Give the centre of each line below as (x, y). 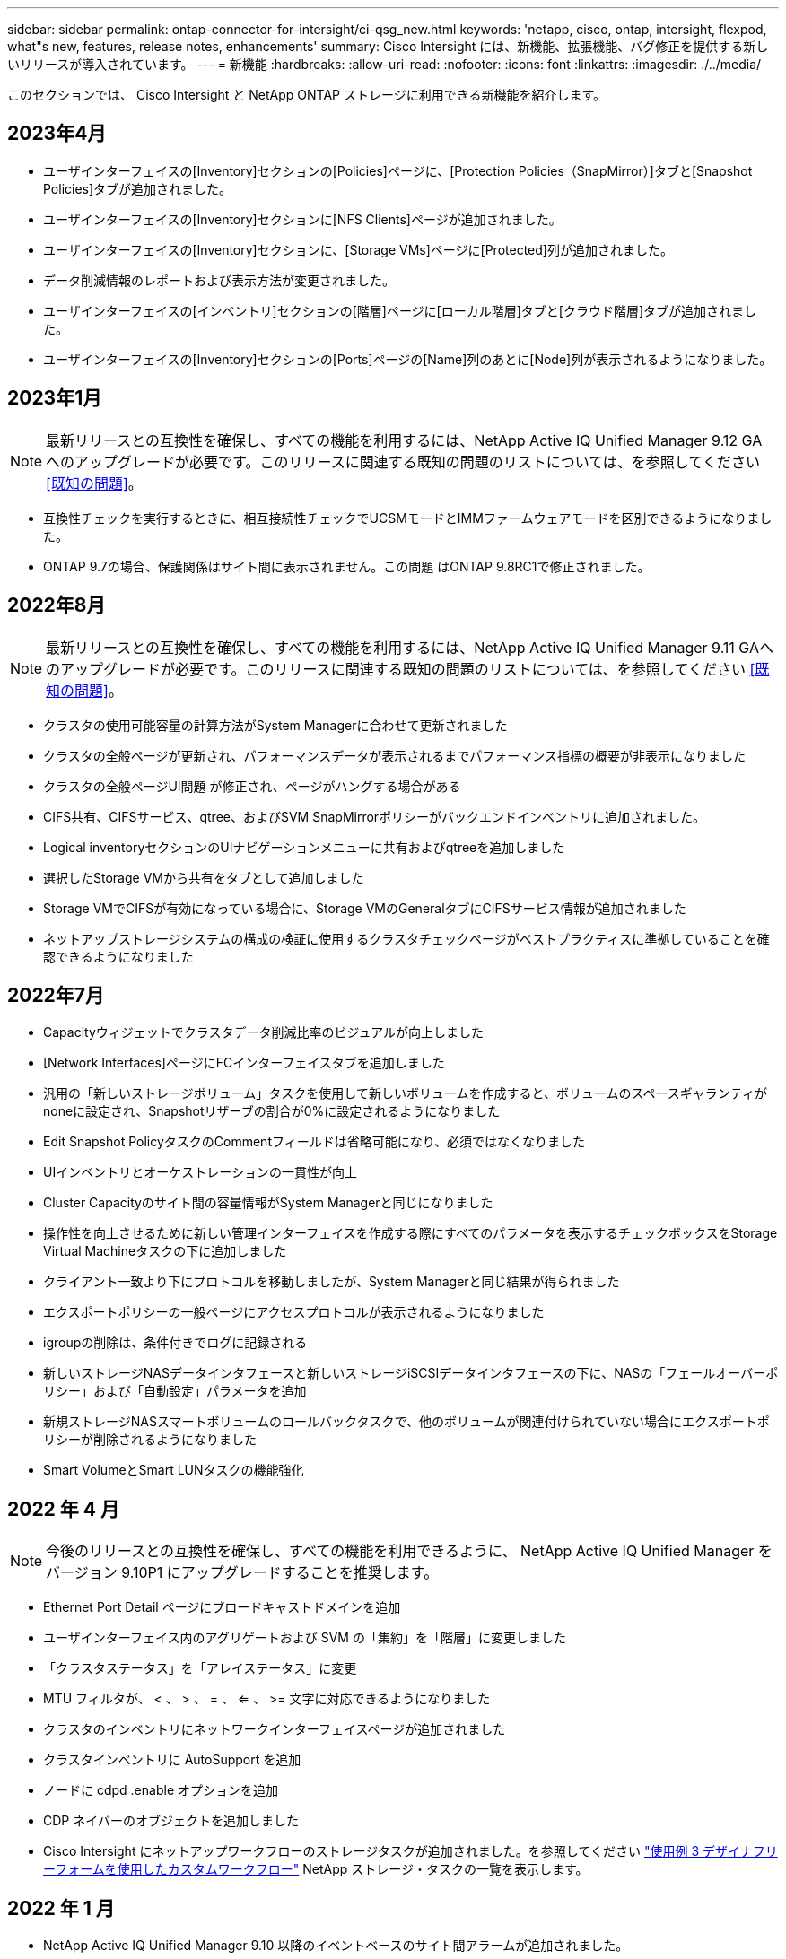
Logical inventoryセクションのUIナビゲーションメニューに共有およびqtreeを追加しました (304, 847)
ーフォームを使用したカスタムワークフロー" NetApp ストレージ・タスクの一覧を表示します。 (316, 1869)
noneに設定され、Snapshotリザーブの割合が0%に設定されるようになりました (272, 1111)
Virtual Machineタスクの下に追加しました (165, 1251)
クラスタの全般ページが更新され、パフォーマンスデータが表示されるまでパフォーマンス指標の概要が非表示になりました (395, 755)
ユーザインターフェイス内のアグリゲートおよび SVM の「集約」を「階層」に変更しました (305, 1638)
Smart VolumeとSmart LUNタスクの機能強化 (174, 1470)
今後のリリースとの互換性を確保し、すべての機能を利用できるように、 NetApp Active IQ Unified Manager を (409, 1551)
